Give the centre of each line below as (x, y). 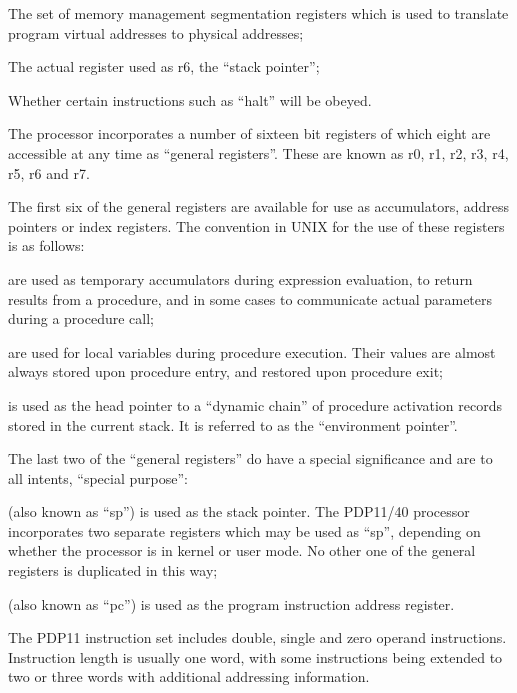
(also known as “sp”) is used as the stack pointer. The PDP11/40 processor (239, 511)
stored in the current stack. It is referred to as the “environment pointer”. (233, 424)
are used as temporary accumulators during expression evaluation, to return (240, 278)
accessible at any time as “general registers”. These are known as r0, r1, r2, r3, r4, (258, 152)
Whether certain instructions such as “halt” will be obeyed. (190, 99)
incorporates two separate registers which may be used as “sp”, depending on (244, 530)
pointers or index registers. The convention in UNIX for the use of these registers (256, 225)
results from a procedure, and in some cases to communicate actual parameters (250, 298)
